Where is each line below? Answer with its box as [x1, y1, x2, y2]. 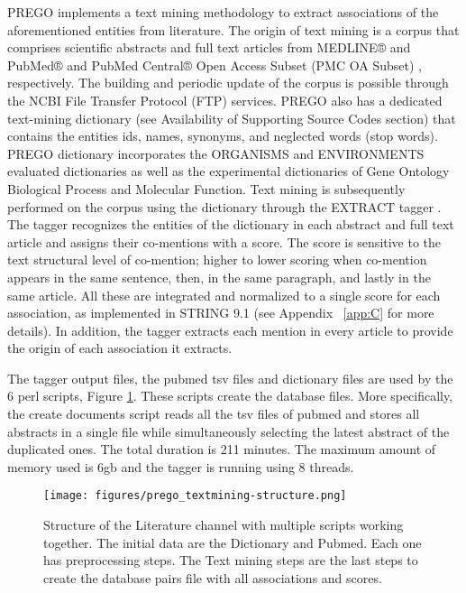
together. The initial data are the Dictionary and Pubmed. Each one [43, 533, 422, 551]
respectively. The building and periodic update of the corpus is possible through [7, 73, 449, 92]
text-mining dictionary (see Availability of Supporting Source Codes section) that [7, 108, 456, 127]
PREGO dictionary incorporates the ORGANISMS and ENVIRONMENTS [7, 144, 425, 162]
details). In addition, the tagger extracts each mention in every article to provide [7, 320, 453, 339]
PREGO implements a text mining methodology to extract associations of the [7, 3, 439, 21]
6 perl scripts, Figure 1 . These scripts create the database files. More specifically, [7, 386, 453, 405]
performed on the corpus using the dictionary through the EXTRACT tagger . [7, 197, 442, 216]
